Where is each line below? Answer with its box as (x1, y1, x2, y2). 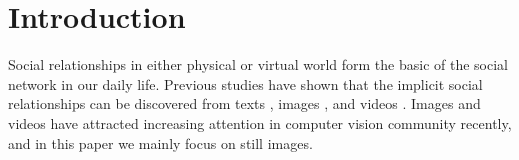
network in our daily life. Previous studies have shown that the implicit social (8, 73, 483, 94)
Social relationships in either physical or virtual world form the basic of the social (8, 54, 508, 75)
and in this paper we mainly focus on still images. (8, 132, 313, 153)
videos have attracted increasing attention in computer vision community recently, (8, 112, 512, 133)
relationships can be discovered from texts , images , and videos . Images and (8, 93, 481, 114)
